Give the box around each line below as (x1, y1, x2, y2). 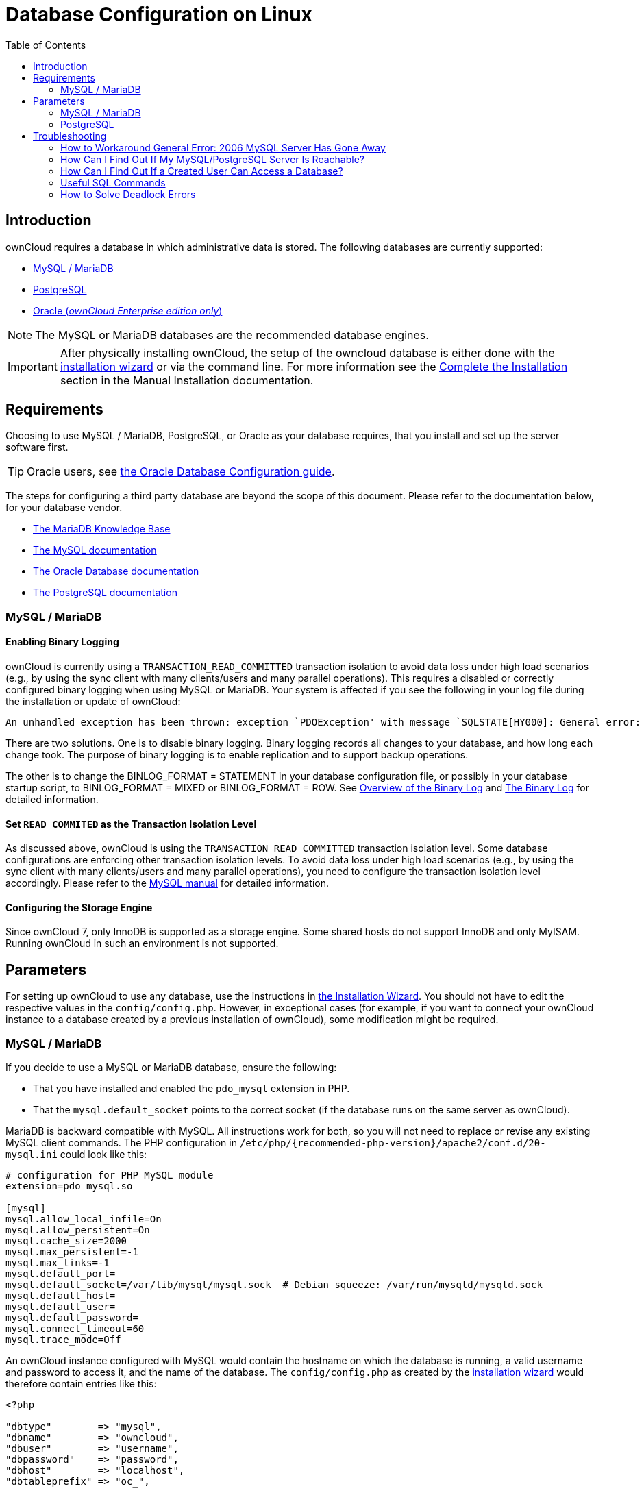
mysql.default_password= (5, 1312, 138, 1324)
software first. (5, 441, 69, 454)
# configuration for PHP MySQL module (5, 1170, 214, 1181)
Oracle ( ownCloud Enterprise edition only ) (33, 304, 223, 317)
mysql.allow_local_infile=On (5, 1213, 162, 1225)
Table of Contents (5, 38, 86, 51)
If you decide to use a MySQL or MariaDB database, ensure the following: (5, 1061, 337, 1074)
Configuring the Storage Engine (5, 901, 153, 913)
